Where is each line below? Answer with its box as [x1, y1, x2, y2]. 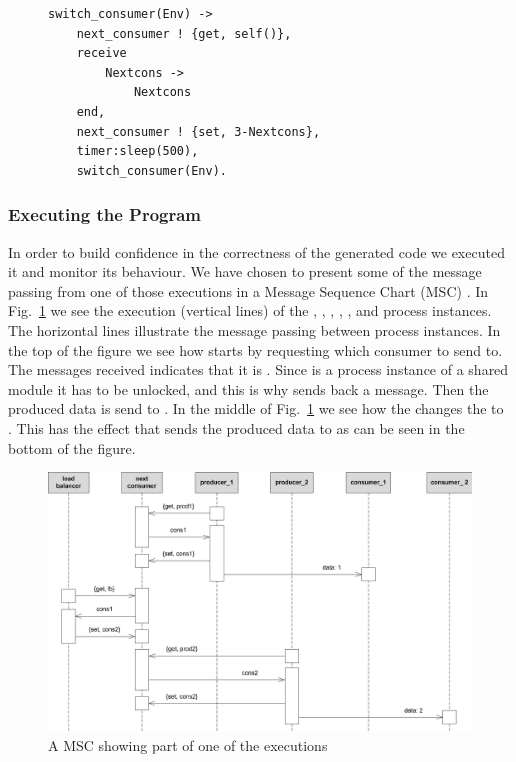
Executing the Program [8, 202, 202, 227]
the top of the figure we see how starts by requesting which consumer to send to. [8, 339, 503, 360]
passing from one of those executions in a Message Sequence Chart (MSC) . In [8, 280, 489, 301]
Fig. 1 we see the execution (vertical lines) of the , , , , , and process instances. [8, 300, 492, 321]
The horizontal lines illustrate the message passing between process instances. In [8, 319, 501, 340]
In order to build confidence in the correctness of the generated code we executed [8, 241, 505, 262]
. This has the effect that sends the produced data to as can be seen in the [8, 417, 465, 438]
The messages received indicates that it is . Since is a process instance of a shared [8, 359, 509, 380]
